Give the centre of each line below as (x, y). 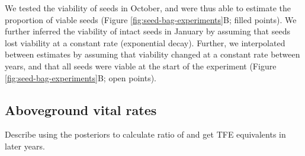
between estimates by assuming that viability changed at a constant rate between (152, 54)
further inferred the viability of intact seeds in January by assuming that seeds (147, 31)
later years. (25, 146)
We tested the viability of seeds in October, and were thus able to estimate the (148, 8)
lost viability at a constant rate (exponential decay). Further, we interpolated (145, 42)
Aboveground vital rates (81, 109)
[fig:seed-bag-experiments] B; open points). (81, 77)
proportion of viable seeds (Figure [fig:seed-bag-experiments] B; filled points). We (151, 19)
